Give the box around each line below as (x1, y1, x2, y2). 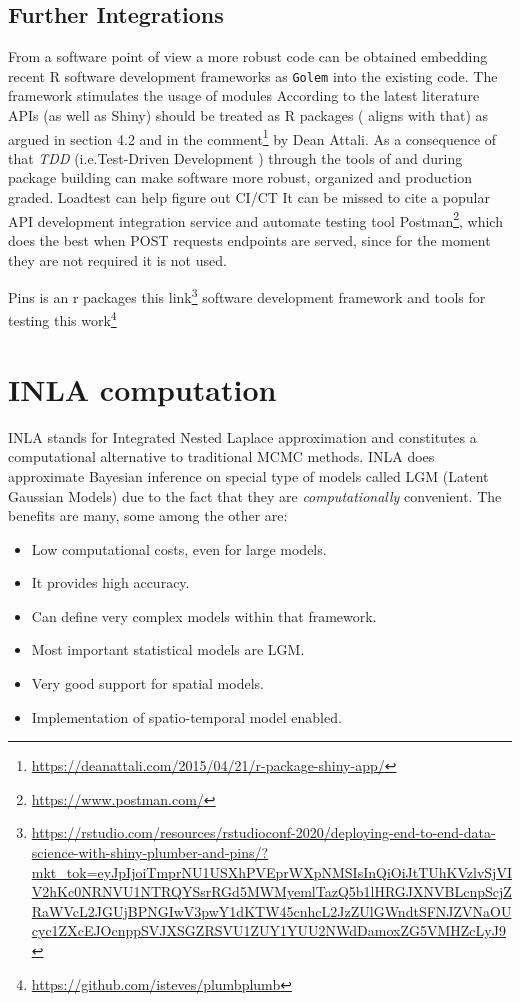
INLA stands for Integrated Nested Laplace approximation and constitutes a (8, 426, 477, 447)
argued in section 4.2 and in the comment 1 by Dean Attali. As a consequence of (8, 125, 497, 149)
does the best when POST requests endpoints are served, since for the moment (8, 229, 491, 250)
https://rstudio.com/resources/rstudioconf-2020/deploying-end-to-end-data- (31, 822, 496, 843)
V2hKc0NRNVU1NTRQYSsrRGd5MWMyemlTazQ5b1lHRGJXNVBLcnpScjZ (31, 881, 512, 902)
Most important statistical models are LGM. (31, 639, 305, 660)
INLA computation (8, 368, 277, 409)
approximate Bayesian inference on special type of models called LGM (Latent (8, 465, 489, 486)
